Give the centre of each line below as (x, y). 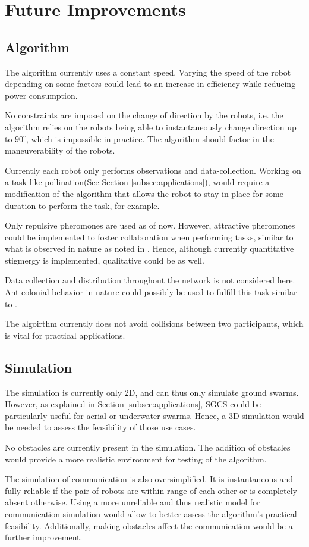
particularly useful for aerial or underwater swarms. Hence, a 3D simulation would (154, 415)
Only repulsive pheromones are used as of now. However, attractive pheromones (150, 225)
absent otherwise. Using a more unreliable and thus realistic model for (133, 502)
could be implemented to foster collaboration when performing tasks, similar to (149, 237)
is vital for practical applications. (65, 335)
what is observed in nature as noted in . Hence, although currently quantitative (149, 249)
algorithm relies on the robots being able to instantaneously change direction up (151, 126)
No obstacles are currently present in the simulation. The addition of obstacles (148, 447)
